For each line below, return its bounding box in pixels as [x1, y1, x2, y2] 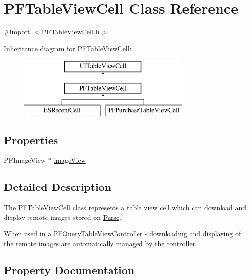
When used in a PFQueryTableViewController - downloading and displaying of [4, 228, 241, 239]
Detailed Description [4, 179, 111, 194]
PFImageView [4, 155, 46, 165]
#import [4, 27, 30, 37]
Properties [4, 132, 58, 147]
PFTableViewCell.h [41, 27, 100, 37]
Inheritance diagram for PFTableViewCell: [4, 43, 132, 53]
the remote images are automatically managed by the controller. [4, 238, 197, 249]
